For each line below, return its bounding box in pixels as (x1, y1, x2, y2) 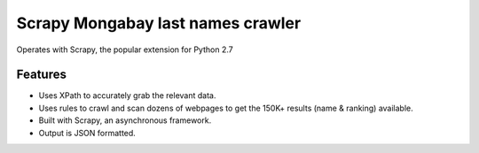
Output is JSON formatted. (38, 127, 137, 138)
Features (16, 67, 67, 82)
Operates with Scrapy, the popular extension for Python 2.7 (16, 44, 234, 55)
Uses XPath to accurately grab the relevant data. (38, 90, 216, 101)
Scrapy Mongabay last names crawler (16, 13, 302, 33)
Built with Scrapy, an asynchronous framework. (38, 115, 212, 126)
